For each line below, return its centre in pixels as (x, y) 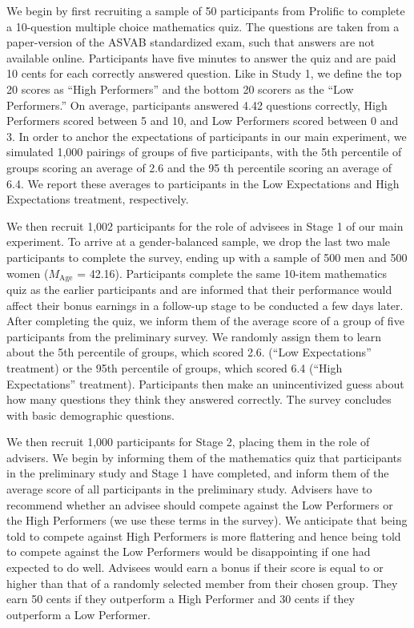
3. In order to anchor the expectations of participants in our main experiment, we (207, 136)
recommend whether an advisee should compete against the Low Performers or (200, 504)
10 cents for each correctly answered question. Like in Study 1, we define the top (204, 73)
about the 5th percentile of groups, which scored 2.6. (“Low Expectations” (189, 352)
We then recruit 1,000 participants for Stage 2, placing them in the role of (188, 442)
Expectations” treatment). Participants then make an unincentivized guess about (205, 383)
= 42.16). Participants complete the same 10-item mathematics (232, 273)
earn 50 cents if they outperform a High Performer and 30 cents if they (181, 599)
